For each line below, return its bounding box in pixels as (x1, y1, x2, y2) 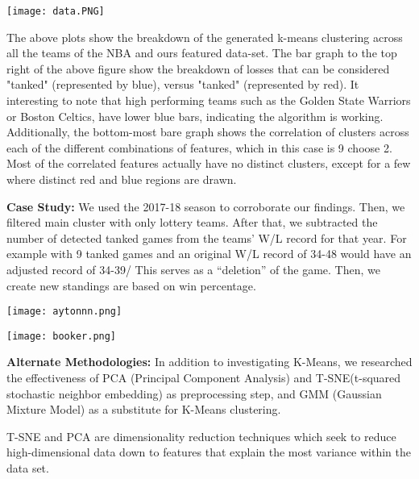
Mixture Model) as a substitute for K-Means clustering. (6, 401, 281, 418)
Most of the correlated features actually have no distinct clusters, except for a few (6, 155, 411, 172)
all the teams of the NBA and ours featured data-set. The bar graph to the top (6, 44, 397, 61)
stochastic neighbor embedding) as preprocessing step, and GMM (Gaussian (6, 385, 382, 402)
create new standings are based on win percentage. (6, 277, 256, 294)
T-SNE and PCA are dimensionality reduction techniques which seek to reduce (6, 427, 396, 444)
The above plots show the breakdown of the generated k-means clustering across (6, 28, 403, 45)
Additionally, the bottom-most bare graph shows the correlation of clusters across (6, 123, 409, 140)
